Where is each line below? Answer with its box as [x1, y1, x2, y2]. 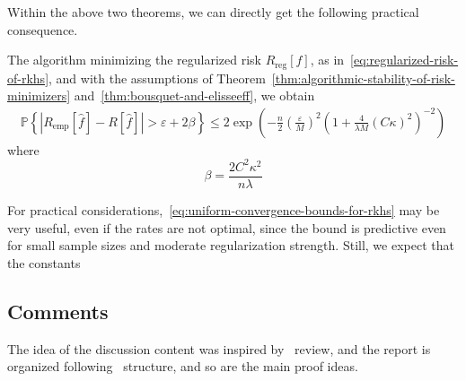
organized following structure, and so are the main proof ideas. [7, 357, 358, 376]
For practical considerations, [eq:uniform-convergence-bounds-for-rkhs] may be [7, 201, 440, 220]
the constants [7, 253, 81, 272]
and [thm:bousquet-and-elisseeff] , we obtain [74, 86, 315, 105]
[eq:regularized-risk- [350, 50, 459, 69]
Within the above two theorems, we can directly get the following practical [7, 3, 419, 21]
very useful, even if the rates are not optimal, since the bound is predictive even [7, 218, 446, 237]
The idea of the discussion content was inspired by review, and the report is [7, 339, 431, 358]
